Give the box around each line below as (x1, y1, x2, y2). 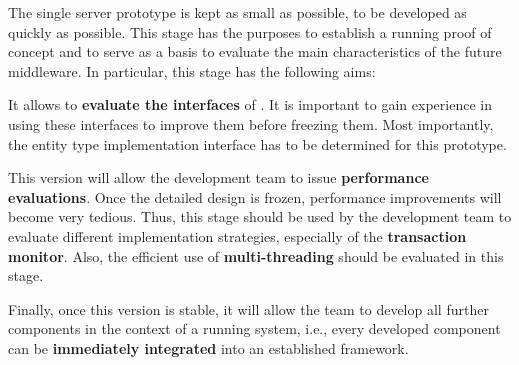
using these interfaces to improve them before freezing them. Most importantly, (8, 113, 494, 134)
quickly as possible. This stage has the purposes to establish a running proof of (8, 21, 492, 42)
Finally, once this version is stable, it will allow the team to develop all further (8, 298, 489, 319)
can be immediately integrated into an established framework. (8, 337, 409, 358)
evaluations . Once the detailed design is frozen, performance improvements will (8, 186, 502, 207)
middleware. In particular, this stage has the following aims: (8, 60, 376, 81)
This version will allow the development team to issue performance (8, 167, 429, 188)
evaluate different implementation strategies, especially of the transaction (8, 225, 467, 246)
